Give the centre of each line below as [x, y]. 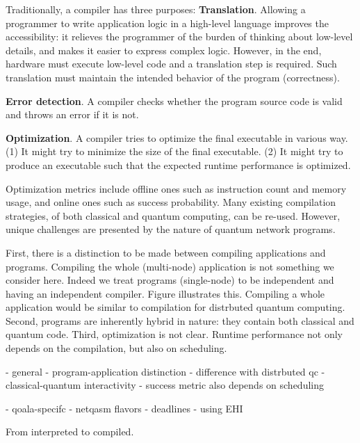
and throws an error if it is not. [72, 114]
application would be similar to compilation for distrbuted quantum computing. [175, 307]
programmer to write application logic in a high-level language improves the [167, 23]
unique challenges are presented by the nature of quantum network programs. [171, 229]
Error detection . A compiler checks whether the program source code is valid [174, 100]
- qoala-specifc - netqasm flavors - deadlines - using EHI [124, 408]
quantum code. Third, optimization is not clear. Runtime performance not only [174, 334]
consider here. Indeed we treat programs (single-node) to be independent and [170, 280]
